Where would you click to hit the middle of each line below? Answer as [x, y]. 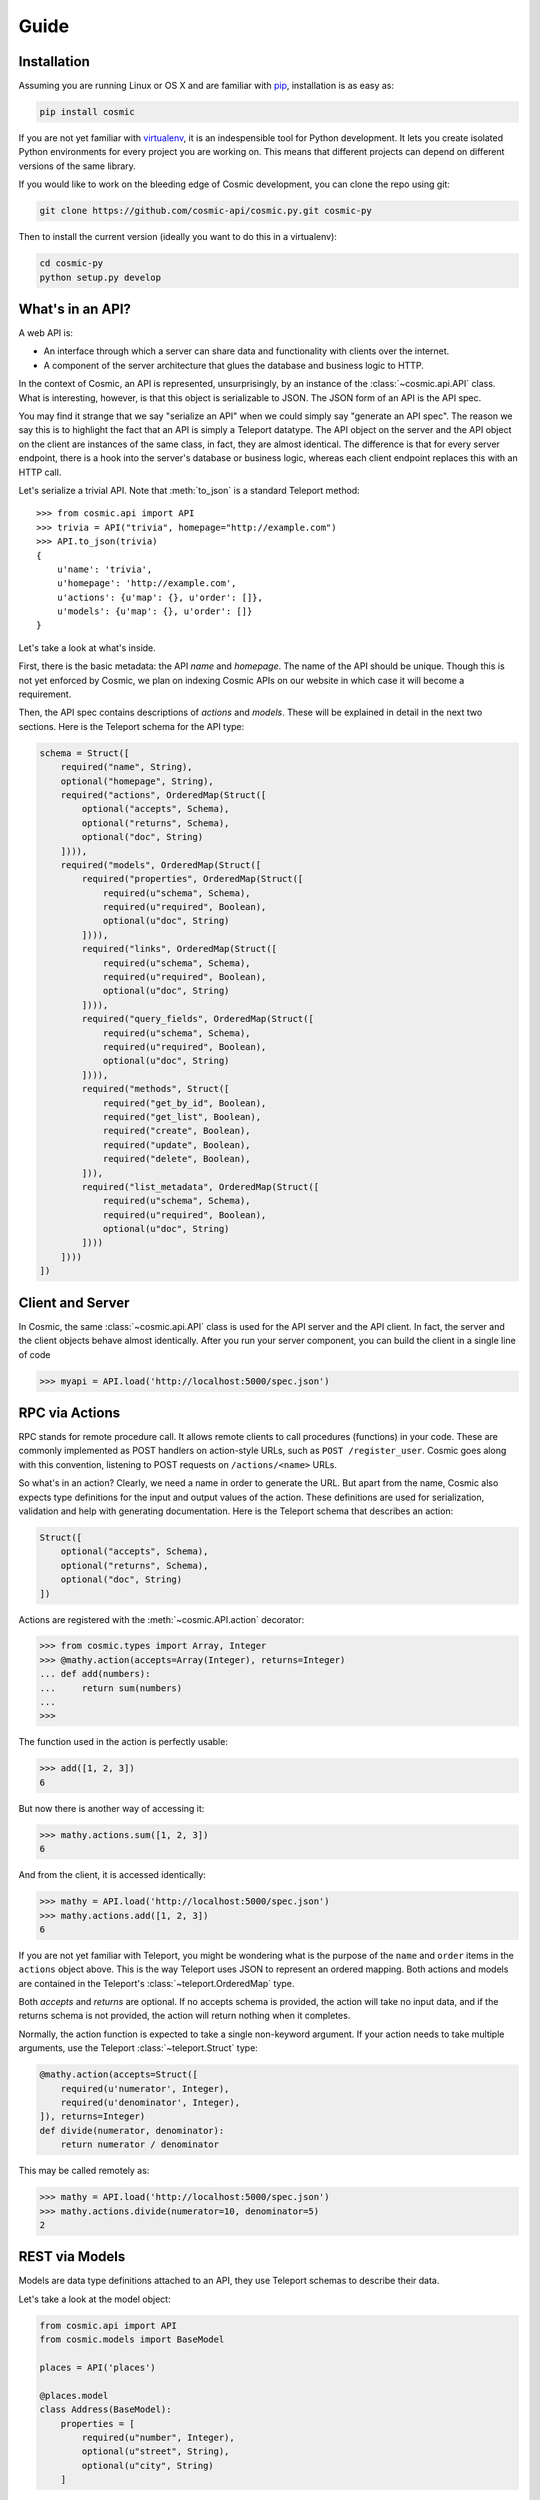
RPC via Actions [69, 1412]
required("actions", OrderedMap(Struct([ [163, 794]
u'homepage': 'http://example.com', [146, 583]
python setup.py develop [100, 277]
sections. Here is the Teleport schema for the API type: [131, 726]
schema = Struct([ [84, 753]
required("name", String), [127, 767]
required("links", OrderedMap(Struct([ [179, 949]
